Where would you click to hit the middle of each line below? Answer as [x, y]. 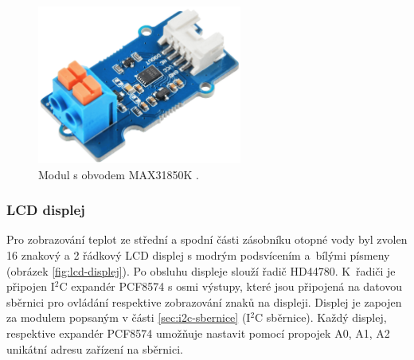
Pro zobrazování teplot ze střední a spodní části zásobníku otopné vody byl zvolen [207, 239]
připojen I [31, 286]
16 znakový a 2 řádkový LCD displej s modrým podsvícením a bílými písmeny [198, 255]
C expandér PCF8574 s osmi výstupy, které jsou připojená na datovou [230, 286]
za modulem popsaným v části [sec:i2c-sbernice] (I [129, 317]
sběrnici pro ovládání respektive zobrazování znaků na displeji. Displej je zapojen [204, 301]
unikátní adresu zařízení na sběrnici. [95, 348]
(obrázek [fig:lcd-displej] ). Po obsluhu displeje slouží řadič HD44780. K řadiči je [201, 270]
